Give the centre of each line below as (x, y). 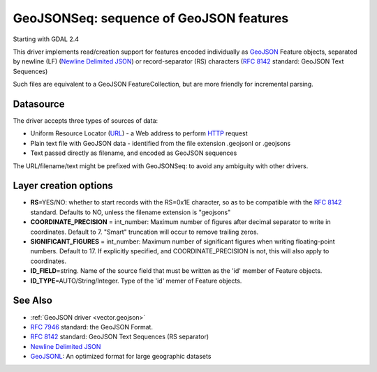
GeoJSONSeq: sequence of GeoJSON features (151, 18)
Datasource (39, 104)
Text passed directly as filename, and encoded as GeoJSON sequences (134, 153)
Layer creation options (63, 186)
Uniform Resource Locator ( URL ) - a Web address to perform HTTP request (139, 133)
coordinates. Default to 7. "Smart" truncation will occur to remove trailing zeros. (145, 232)
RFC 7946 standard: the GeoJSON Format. (92, 327)
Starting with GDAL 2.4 (46, 39)
